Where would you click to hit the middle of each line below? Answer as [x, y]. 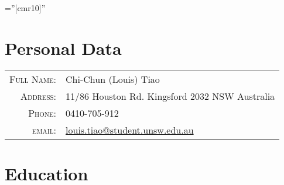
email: [44, 130]
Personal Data [63, 48]
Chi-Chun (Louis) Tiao [113, 79]
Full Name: [33, 79]
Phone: [42, 113]
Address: [38, 96]
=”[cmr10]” [25, 8]
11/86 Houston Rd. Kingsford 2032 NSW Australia [170, 96]
